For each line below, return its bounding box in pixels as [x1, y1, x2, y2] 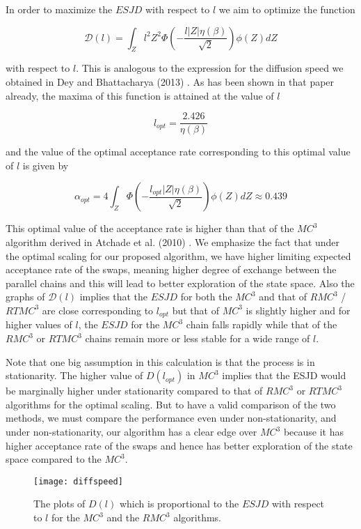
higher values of [6, 317, 72, 332]
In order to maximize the [6, 2, 113, 16]
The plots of [33, 496, 86, 511]
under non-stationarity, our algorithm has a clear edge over [6, 424, 257, 438]
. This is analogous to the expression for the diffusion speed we [76, 61, 344, 75]
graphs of [6, 289, 45, 304]
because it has [283, 424, 344, 438]
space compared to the [6, 452, 102, 466]
